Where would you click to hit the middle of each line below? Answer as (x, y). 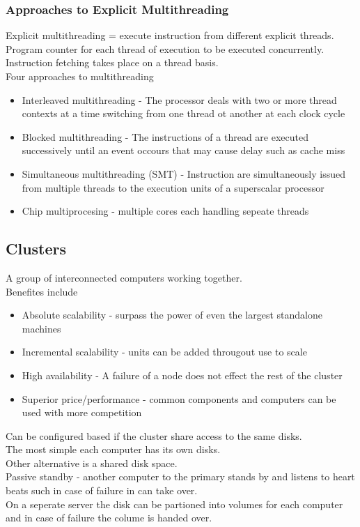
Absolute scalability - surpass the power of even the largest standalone (172, 315)
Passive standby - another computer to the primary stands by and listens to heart (180, 476)
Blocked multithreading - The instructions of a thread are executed (165, 136)
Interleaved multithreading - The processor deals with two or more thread (179, 99)
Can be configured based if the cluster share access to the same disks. (154, 435)
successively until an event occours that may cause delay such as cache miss (183, 150)
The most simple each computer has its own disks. (113, 449)
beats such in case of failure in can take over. (102, 490)
